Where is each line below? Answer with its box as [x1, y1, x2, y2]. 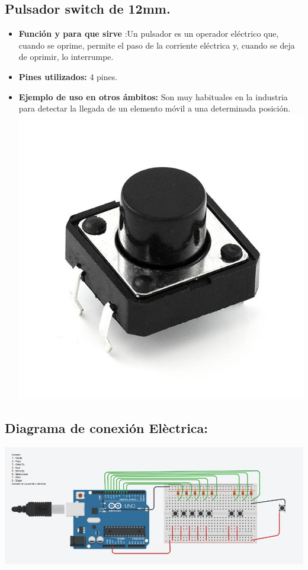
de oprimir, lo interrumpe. [18, 50, 114, 63]
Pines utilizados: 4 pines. [18, 70, 118, 82]
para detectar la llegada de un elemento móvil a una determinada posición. [18, 102, 291, 114]
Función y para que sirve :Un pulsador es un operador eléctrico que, [18, 27, 279, 40]
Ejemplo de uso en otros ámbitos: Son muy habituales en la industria [18, 90, 288, 103]
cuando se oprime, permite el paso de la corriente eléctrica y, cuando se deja [18, 39, 295, 51]
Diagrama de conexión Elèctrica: [5, 418, 208, 437]
